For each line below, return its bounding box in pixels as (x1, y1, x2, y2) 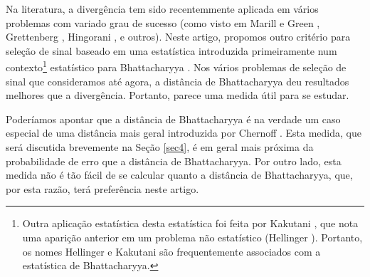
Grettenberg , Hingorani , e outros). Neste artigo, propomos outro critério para (6, 29, 351, 44)
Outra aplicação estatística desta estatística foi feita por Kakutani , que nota (22, 216, 359, 231)
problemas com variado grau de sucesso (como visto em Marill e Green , (6, 15, 320, 30)
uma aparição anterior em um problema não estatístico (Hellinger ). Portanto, (22, 229, 363, 244)
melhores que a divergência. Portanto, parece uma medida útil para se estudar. (6, 88, 349, 103)
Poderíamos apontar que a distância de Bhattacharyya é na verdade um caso (6, 111, 341, 126)
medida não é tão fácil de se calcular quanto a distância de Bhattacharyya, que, (6, 167, 353, 182)
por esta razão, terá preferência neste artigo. (6, 181, 199, 196)
